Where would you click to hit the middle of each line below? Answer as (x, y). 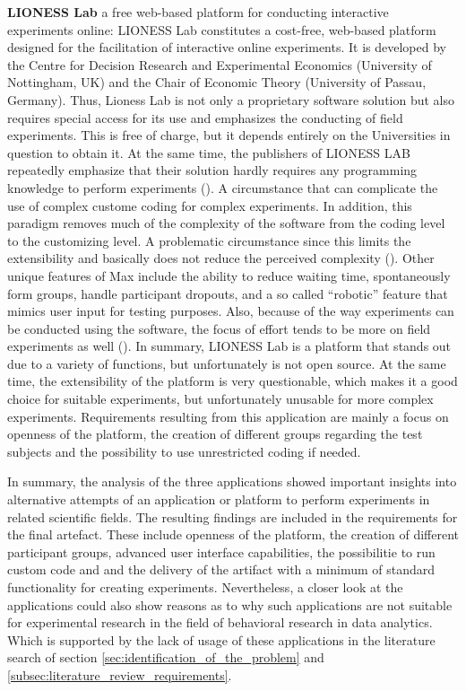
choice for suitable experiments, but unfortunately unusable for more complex (220, 399)
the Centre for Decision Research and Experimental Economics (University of (220, 64)
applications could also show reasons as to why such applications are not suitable (230, 604)
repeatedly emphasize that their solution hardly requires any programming (212, 170)
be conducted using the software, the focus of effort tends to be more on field (219, 328)
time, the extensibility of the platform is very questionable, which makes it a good (233, 381)
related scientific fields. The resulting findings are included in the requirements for (233, 516)
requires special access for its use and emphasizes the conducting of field (205, 117)
